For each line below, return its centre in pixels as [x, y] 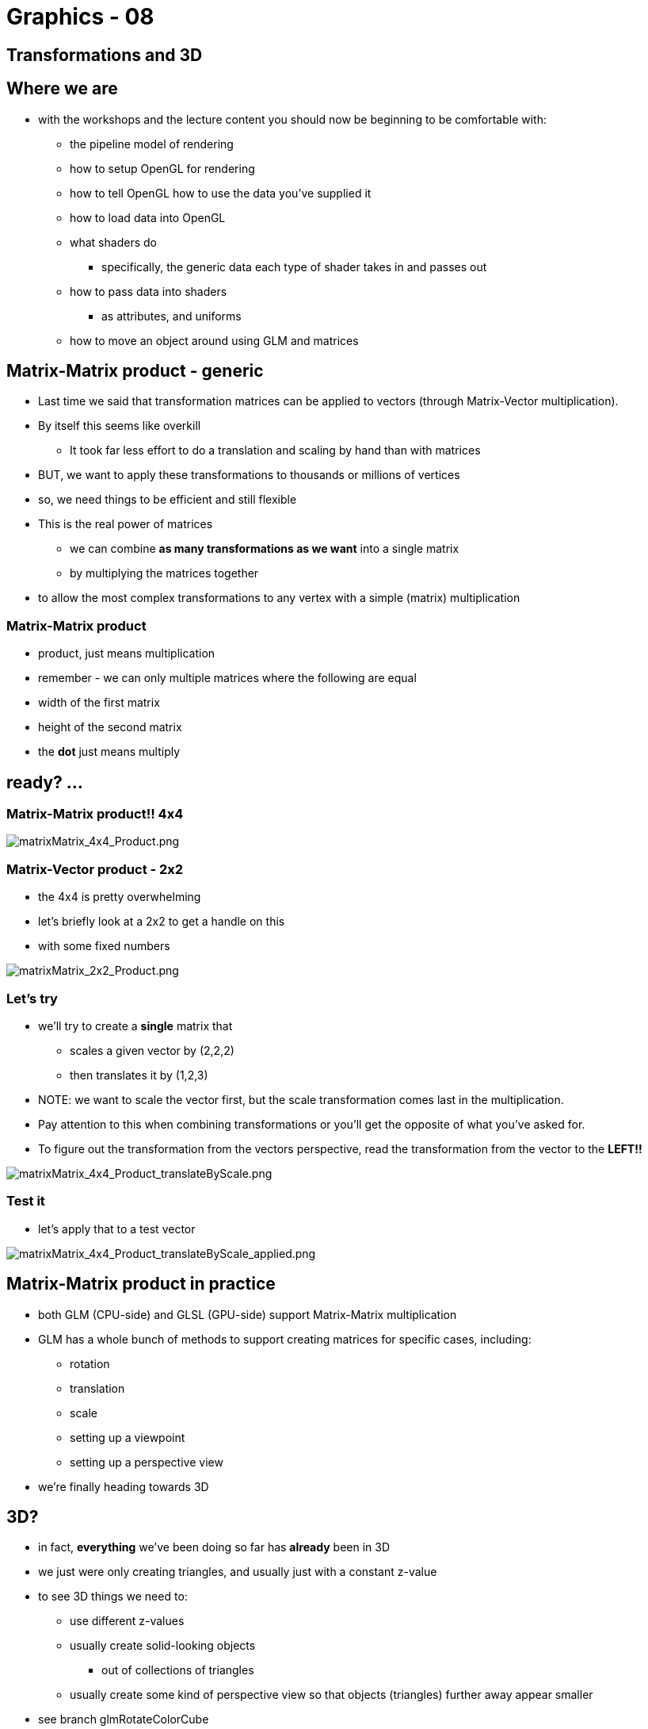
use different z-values [127, 1621]
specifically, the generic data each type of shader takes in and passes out [294, 266]
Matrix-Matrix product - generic [135, 371]
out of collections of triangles [178, 1670]
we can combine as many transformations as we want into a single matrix [265, 549]
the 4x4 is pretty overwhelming [120, 897]
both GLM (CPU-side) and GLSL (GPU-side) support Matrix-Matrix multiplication [248, 1314]
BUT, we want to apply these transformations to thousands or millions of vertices [249, 475]
